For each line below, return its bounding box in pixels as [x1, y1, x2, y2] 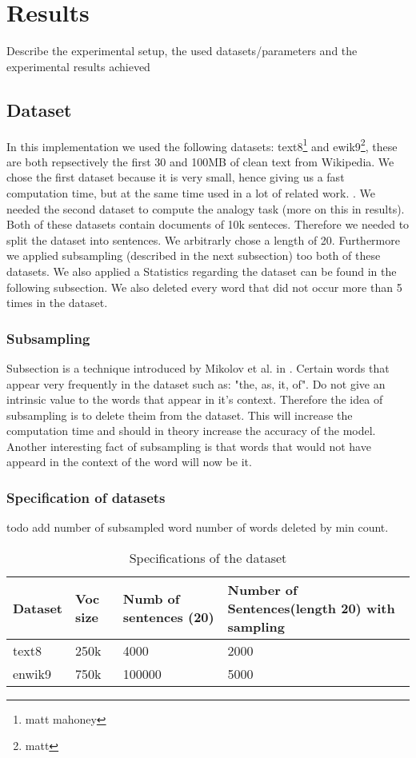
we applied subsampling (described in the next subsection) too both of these [6, 247, 381, 264]
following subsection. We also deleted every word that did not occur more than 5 [6, 278, 402, 295]
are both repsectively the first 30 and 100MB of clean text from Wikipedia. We [6, 153, 394, 170]
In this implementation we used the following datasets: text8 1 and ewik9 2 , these [6, 135, 398, 154]
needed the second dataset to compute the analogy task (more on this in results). [6, 200, 405, 217]
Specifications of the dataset [129, 548, 287, 567]
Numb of [122, 589, 180, 608]
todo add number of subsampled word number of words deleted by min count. [6, 519, 389, 536]
